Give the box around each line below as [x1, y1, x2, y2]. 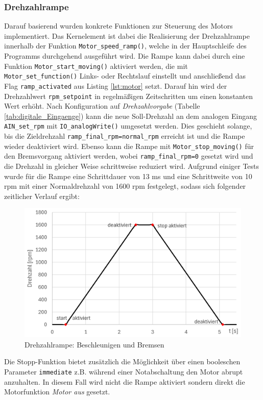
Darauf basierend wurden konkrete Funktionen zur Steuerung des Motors [4, 20, 233, 31]
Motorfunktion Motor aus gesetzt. [4, 386, 110, 397]
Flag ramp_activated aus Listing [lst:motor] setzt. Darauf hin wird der [4, 80, 227, 91]
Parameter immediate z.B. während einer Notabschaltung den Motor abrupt [4, 366, 243, 377]
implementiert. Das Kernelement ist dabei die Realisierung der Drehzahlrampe [4, 30, 250, 41]
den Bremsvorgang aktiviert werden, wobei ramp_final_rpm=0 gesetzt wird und [4, 151, 253, 161]
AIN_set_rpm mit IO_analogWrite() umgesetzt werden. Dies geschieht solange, [4, 120, 252, 131]
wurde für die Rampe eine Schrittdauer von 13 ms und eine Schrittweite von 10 [4, 170, 252, 181]
